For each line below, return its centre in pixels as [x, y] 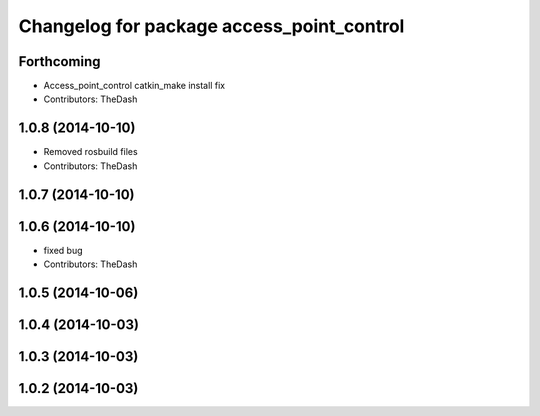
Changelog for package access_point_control [211, 26]
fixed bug [63, 250]
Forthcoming [59, 61]
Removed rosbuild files [91, 152]
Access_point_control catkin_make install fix [134, 86]
